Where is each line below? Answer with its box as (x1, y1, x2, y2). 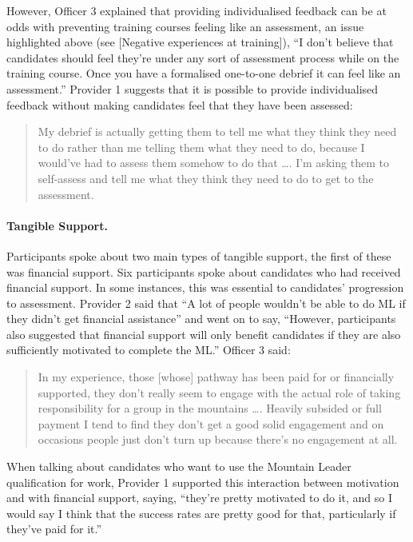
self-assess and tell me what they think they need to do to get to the (38, 169, 374, 186)
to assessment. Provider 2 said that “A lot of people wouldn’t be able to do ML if (6, 294, 406, 311)
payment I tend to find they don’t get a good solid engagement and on (38, 415, 384, 432)
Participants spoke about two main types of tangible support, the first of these (6, 247, 391, 264)
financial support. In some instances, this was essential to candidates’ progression (6, 279, 404, 296)
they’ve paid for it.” (6, 520, 102, 537)
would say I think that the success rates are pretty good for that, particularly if (6, 504, 396, 521)
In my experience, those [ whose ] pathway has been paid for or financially (38, 369, 395, 385)
